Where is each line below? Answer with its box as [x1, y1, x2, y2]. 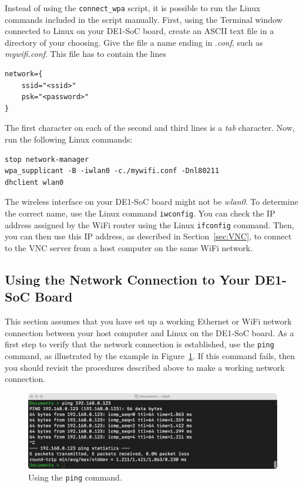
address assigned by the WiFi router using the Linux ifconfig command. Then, [5, 218, 294, 231]
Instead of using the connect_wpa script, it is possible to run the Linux [5, 2, 261, 13]
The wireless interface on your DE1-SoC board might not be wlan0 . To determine [5, 195, 298, 208]
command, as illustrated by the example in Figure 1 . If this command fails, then [5, 349, 295, 361]
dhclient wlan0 [5, 178, 64, 187]
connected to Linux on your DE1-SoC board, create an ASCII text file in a [5, 25, 274, 37]
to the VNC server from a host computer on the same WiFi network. [5, 241, 253, 253]
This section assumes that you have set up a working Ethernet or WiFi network [5, 315, 292, 327]
